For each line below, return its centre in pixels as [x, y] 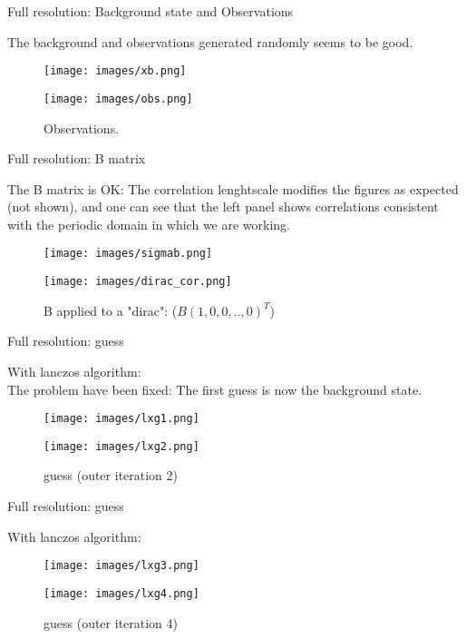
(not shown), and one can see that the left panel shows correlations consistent [223, 206]
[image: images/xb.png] [115, 71]
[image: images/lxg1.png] [121, 419]
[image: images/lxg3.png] [121, 566]
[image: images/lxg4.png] [121, 593]
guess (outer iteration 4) [111, 622]
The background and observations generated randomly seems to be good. [210, 41]
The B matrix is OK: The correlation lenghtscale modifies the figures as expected [233, 188]
